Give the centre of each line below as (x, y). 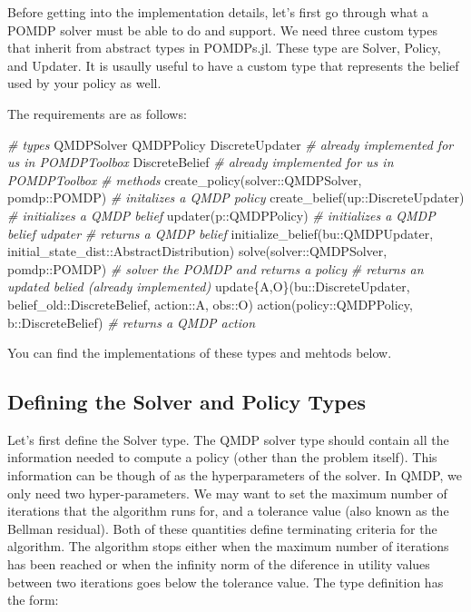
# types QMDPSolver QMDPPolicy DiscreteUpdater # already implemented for (231, 144)
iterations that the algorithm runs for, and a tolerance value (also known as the (228, 511)
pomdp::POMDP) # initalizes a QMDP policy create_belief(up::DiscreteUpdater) (236, 197)
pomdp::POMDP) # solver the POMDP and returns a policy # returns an (216, 268)
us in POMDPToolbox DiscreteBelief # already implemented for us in (201, 162)
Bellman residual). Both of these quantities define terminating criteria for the (222, 528)
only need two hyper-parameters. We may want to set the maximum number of (227, 493)
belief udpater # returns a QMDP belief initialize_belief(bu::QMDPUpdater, (221, 233)
